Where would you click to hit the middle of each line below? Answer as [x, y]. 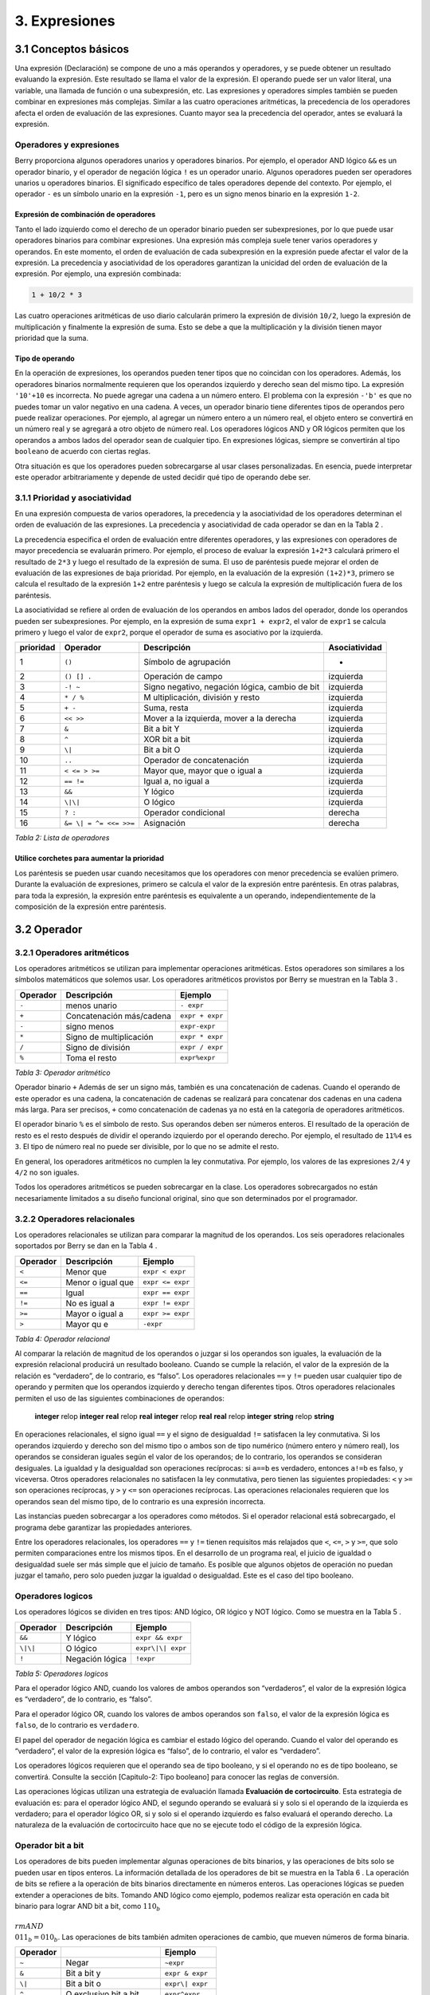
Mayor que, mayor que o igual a [203, 771]
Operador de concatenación [197, 760]
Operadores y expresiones [67, 144]
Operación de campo [183, 677]
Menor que [86, 1271]
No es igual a [90, 1303]
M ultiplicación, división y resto [202, 697]
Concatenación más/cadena [118, 1016]
